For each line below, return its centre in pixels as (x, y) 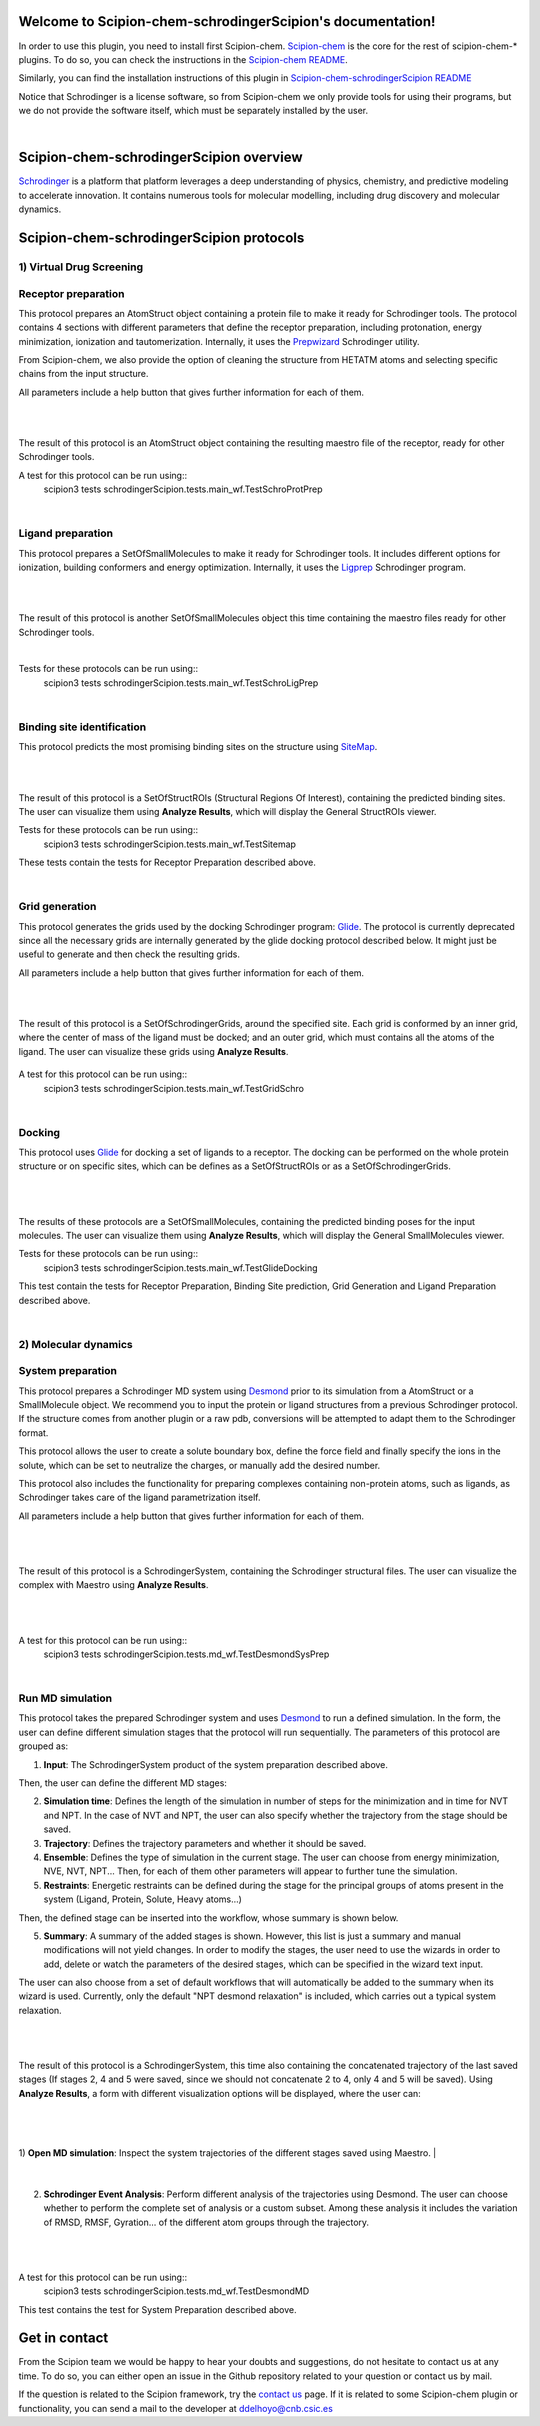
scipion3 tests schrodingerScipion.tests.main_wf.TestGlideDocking (181, 1267)
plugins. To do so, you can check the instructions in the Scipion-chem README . (183, 59)
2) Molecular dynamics (76, 1344)
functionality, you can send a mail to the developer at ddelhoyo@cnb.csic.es (176, 2408)
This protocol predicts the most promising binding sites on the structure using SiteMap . (198, 747)
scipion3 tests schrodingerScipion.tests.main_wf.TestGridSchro (174, 1088)
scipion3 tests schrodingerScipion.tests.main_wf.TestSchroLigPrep (181, 682)
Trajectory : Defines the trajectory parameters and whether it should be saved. (205, 1843)
